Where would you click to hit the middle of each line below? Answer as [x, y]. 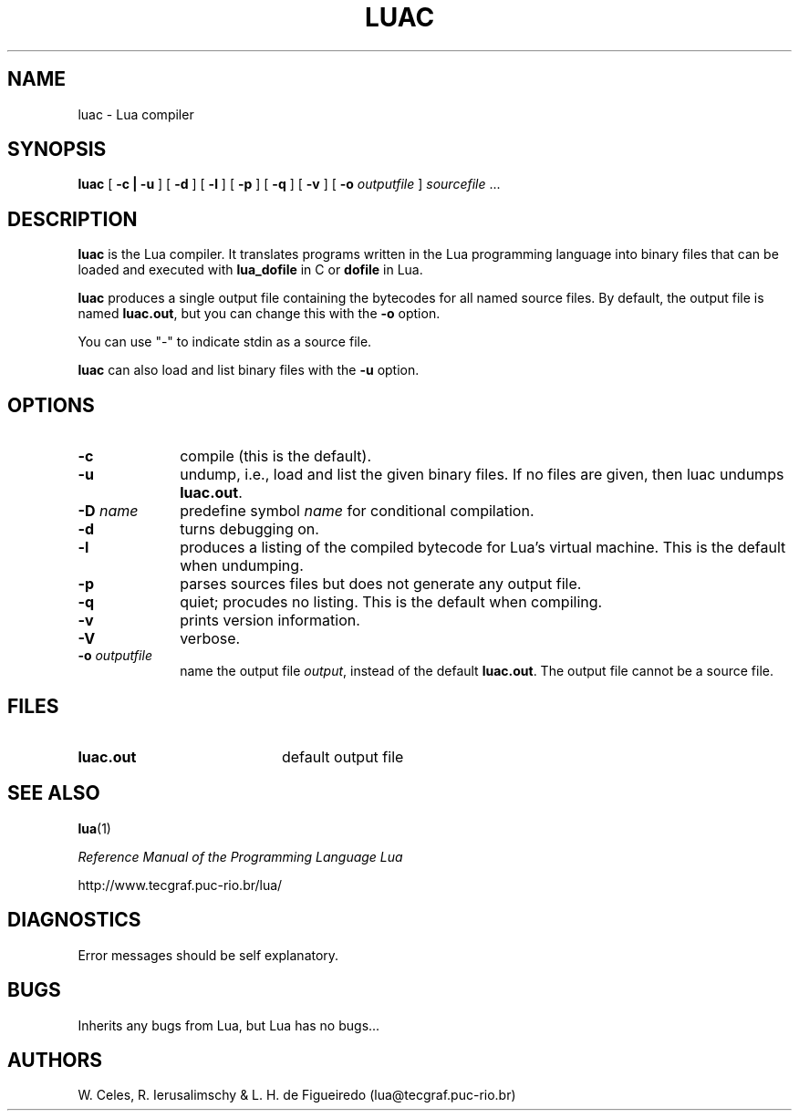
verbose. [210, 639]
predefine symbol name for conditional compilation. [357, 511]
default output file [342, 756]
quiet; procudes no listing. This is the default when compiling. [391, 602]
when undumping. [242, 566]
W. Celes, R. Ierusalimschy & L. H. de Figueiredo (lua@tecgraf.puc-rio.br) [297, 1095]
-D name [108, 511]
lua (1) [94, 828]
